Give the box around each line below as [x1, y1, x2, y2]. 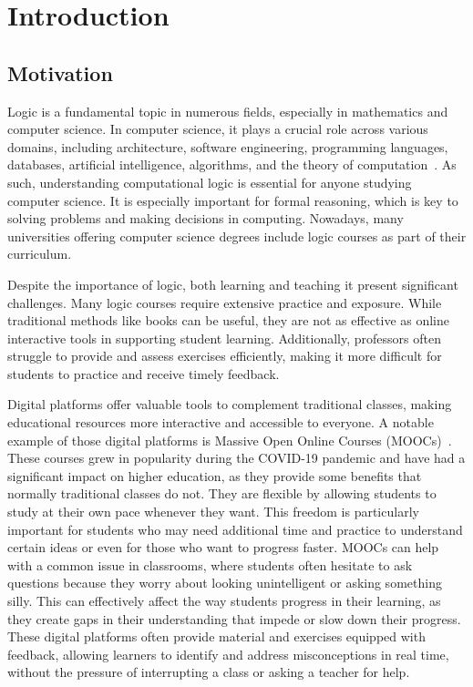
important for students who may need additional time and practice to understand [7, 519, 463, 538]
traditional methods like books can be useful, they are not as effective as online [7, 311, 450, 330]
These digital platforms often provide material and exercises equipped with [7, 627, 426, 646]
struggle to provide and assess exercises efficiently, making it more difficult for [7, 346, 442, 365]
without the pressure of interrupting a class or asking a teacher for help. [7, 662, 410, 682]
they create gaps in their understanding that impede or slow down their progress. [7, 609, 461, 628]
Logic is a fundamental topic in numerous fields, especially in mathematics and [7, 101, 448, 120]
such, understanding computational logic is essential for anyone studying [7, 172, 412, 191]
